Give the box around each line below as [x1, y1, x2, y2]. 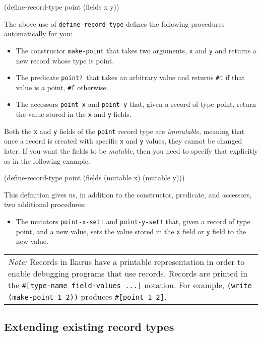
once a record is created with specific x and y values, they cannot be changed [4, 136, 242, 146]
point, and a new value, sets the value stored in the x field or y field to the [16, 226, 246, 236]
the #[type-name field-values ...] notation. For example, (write [8, 279, 252, 291]
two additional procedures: [4, 199, 86, 210]
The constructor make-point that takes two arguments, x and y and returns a [16, 45, 257, 55]
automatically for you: [4, 28, 73, 39]
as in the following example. [4, 155, 90, 166]
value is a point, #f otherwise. [16, 82, 108, 92]
